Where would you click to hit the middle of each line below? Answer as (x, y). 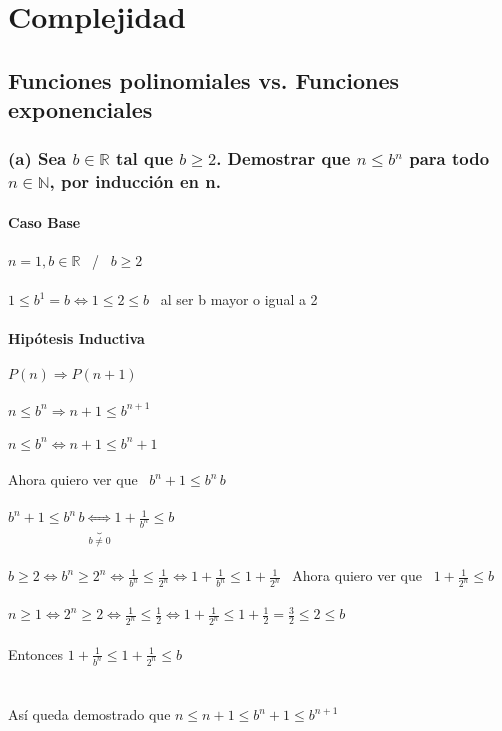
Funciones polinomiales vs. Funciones (204, 79)
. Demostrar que (283, 158)
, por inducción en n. (135, 181)
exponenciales (80, 109)
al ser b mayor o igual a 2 (239, 299)
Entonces (36, 653)
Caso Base (44, 221)
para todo (449, 158)
